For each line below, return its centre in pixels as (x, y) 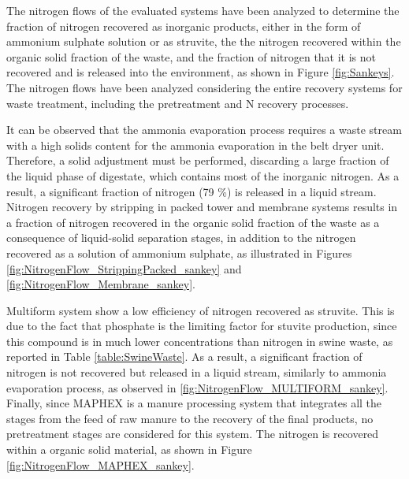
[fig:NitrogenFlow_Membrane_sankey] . (101, 284)
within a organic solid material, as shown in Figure (129, 449)
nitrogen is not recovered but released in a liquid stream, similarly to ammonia (197, 372)
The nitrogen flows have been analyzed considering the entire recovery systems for (204, 87)
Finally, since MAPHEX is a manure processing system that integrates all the (194, 403)
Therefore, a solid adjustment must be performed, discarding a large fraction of (198, 160)
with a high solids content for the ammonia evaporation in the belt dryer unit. (195, 145)
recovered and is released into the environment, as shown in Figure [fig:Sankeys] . (201, 72)
